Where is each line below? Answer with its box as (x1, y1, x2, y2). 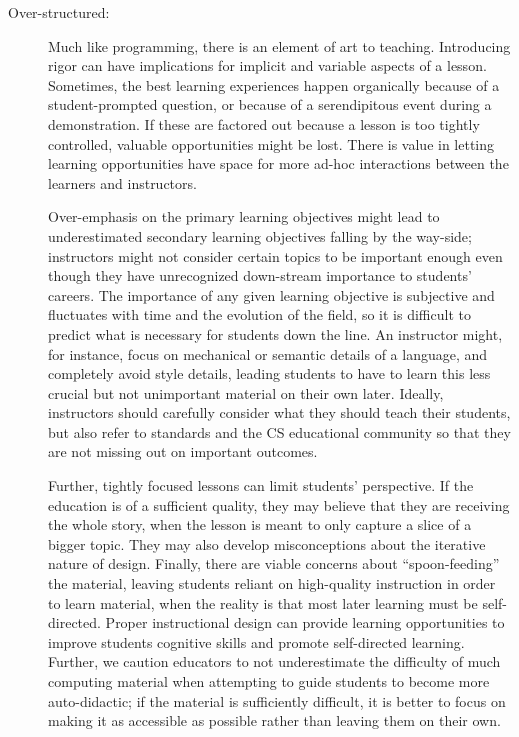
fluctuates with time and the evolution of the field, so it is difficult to (48, 304, 471, 325)
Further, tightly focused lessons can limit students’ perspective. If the (48, 475, 474, 496)
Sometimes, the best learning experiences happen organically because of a (48, 74, 500, 95)
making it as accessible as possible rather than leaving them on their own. (48, 710, 501, 731)
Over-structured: (8, 2, 110, 22)
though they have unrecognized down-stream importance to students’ (48, 265, 472, 286)
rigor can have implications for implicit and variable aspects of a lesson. (48, 55, 487, 76)
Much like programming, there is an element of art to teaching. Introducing (48, 35, 511, 56)
